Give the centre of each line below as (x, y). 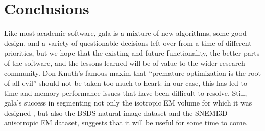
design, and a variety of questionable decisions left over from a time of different (128, 43)
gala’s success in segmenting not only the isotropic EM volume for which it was (128, 103)
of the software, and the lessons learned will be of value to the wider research (125, 62)
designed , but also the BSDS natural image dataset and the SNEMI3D (116, 112)
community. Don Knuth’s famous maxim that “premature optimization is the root (133, 73)
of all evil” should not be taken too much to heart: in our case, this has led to (126, 83)
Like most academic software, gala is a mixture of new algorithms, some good (125, 33)
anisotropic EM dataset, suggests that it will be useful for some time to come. (126, 123)
